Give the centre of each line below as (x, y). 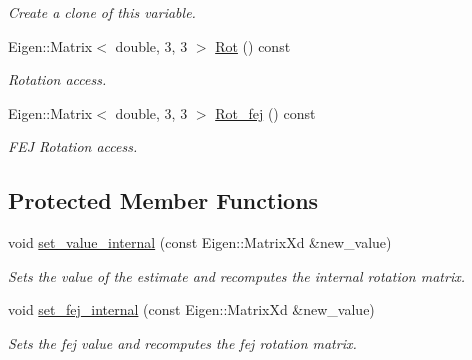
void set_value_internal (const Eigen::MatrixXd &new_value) (200, 242)
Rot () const (253, 45)
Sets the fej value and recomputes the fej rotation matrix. (182, 342)
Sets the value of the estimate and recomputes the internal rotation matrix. (236, 275)
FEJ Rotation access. (73, 146)
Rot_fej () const (265, 112)
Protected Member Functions (163, 200)
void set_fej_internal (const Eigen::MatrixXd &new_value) (191, 309)
